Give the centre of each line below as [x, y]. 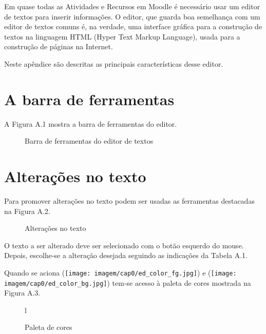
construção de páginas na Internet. [59, 46]
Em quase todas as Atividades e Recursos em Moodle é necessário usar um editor [132, 6]
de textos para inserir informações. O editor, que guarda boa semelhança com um [132, 16]
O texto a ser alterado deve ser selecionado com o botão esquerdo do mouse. [124, 245]
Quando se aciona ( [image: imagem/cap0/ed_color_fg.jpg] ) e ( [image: [120, 272]
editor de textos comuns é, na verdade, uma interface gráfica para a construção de [133, 26]
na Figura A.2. [27, 211]
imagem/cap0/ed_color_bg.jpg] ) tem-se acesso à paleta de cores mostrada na [128, 282]
